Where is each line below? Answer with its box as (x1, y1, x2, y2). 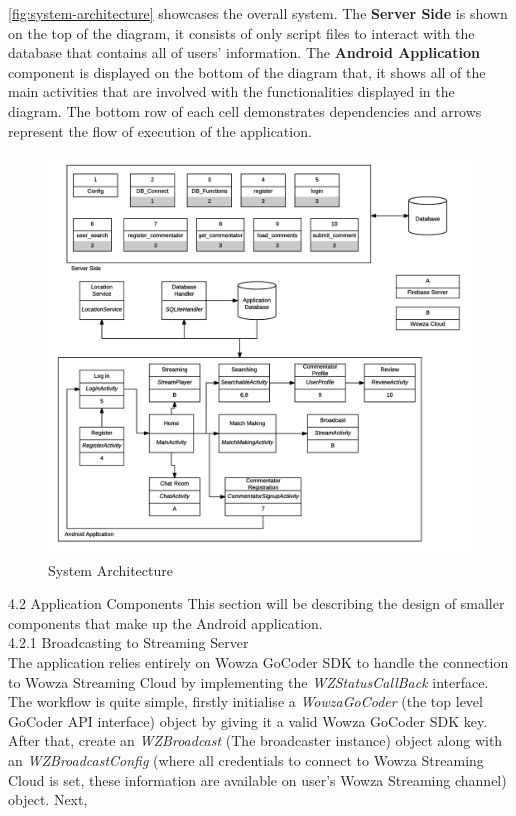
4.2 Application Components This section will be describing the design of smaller (8, 593, 505, 614)
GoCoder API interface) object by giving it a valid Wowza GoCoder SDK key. (8, 710, 488, 731)
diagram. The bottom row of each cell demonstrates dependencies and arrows (8, 100, 482, 121)
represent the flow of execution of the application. (8, 120, 312, 141)
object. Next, (8, 789, 88, 810)
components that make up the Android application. (8, 612, 323, 633)
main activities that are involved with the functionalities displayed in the (8, 81, 455, 102)
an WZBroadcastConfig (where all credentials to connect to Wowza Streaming (8, 749, 484, 770)
